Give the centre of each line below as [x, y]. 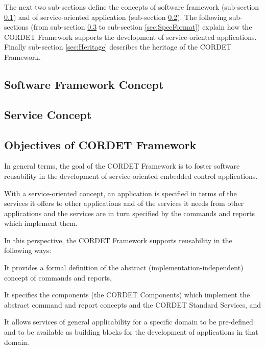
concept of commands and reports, [58, 277]
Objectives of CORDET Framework [100, 144]
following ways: [28, 250]
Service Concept [48, 114]
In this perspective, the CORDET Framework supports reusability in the [118, 240]
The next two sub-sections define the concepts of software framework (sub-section [132, 7]
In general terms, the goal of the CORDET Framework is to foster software [122, 166]
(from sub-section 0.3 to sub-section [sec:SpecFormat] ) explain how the [141, 27]
